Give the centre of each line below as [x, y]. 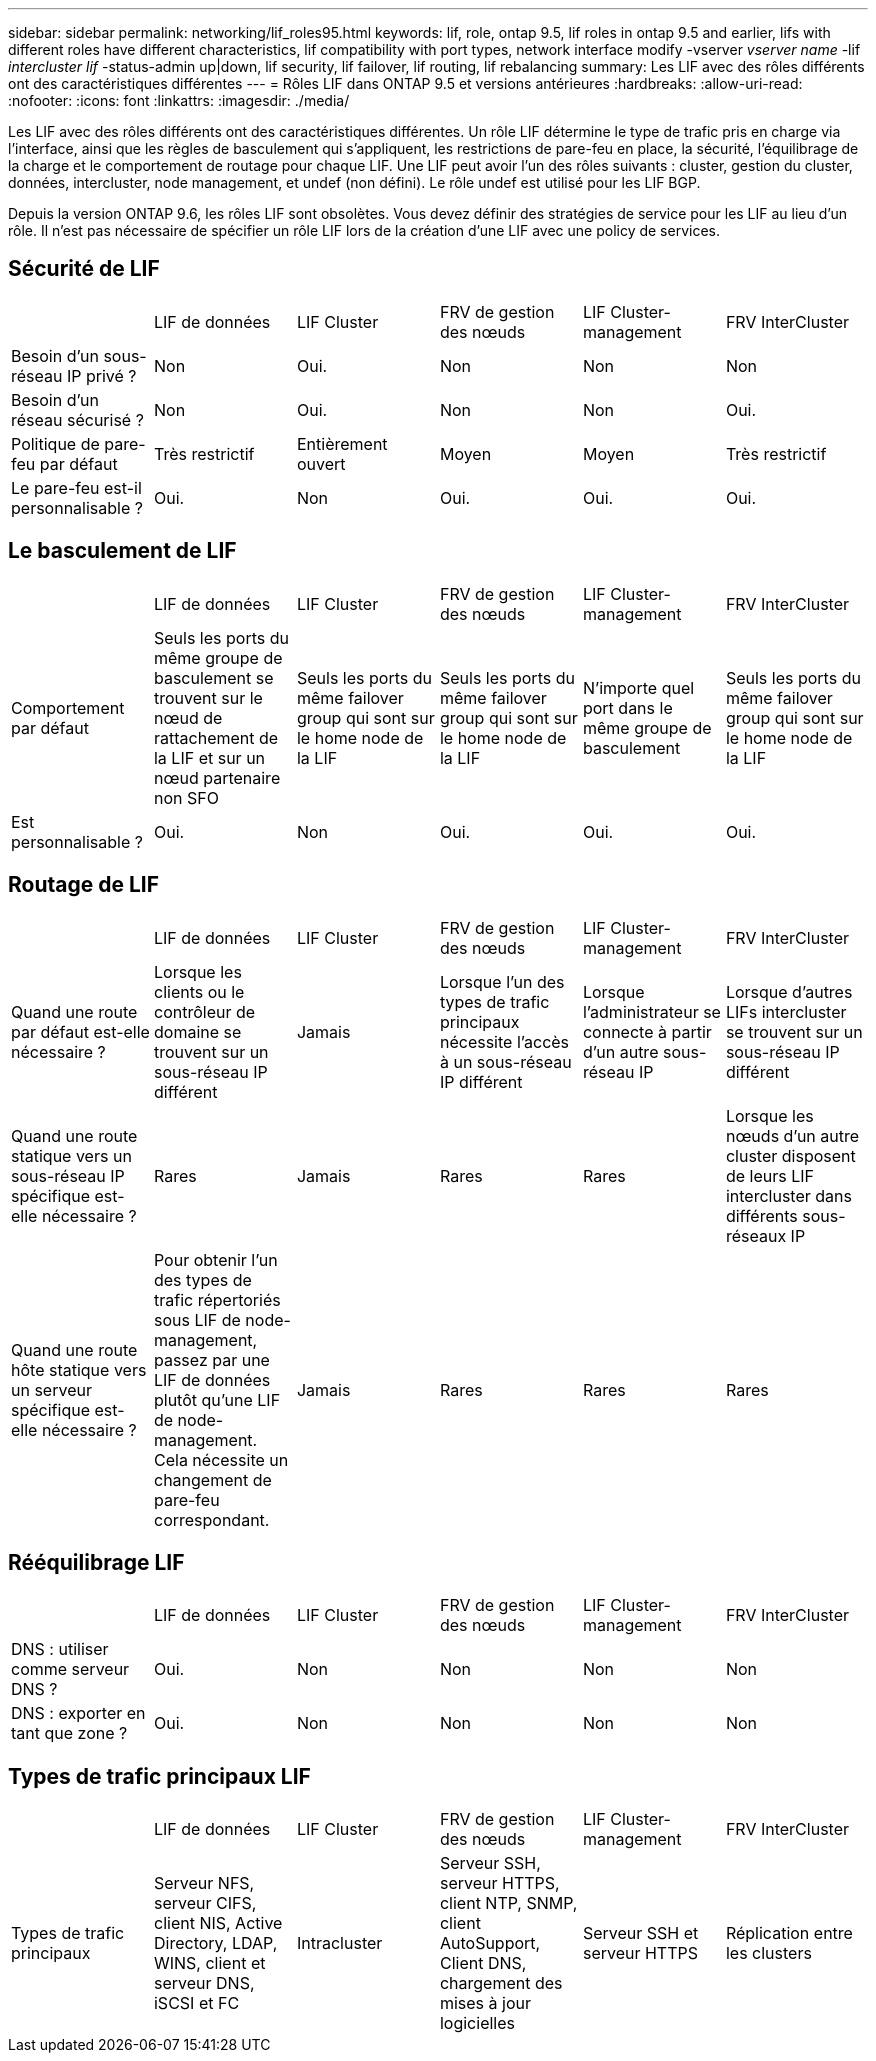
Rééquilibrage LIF [96, 1562]
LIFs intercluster [786, 1011]
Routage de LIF [84, 885]
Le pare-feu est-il [76, 487]
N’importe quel [638, 687]
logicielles [477, 2023]
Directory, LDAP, [215, 1943]
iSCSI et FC [196, 2003]
